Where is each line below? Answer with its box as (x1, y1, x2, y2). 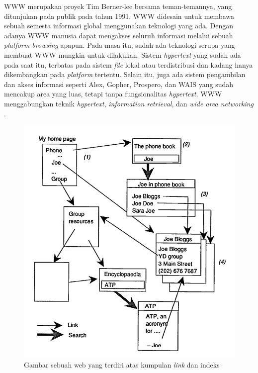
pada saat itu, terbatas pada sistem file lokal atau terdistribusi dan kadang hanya (4, 59, 253, 70)
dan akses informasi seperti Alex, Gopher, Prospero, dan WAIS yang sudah (4, 79, 234, 89)
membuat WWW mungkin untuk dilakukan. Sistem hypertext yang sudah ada (4, 49, 241, 60)
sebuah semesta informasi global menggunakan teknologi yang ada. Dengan (4, 20, 234, 31)
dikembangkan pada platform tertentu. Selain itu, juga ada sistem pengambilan (4, 69, 246, 80)
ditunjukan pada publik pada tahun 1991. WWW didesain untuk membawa (4, 10, 234, 21)
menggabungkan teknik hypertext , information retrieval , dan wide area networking (4, 98, 254, 108)
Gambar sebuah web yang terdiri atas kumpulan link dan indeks (24, 359, 220, 370)
